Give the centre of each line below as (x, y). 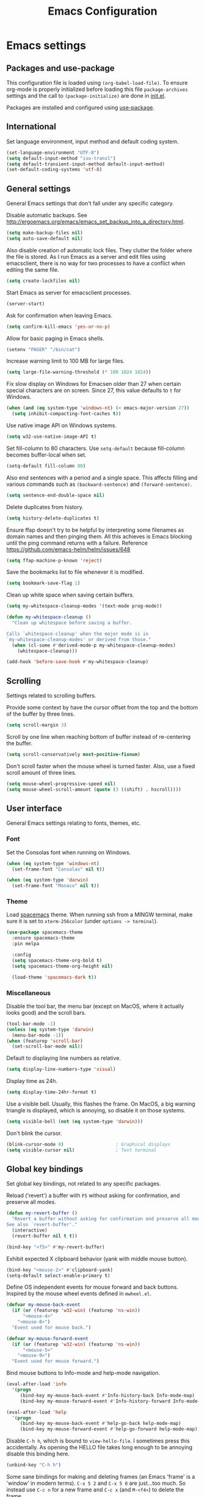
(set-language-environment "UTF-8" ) (53, 153)
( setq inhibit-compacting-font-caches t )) (67, 414)
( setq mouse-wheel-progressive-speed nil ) (61, 784)
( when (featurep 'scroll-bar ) (45, 1041)
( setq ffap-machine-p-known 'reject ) (54, 560)
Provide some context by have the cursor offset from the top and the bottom (102, 708)
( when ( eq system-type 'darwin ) (47, 880)
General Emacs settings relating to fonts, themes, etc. (74, 823)
